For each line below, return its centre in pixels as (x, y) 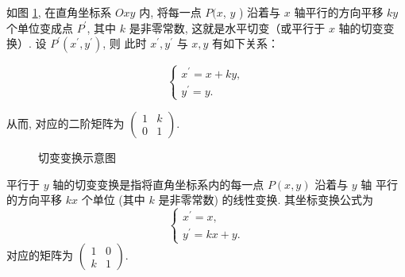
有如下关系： (246, 43)
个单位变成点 (40, 27)
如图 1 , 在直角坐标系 (59, 12)
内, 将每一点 (170, 12)
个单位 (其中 (113, 200)
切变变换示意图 (77, 157)
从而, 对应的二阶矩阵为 (66, 123)
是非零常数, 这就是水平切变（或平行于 (227, 27)
